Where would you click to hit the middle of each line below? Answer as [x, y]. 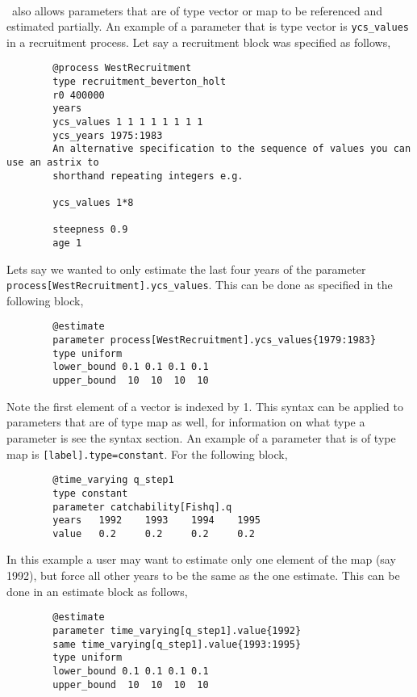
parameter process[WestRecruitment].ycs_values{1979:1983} [215, 340]
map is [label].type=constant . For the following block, [147, 453]
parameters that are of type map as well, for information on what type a [186, 422]
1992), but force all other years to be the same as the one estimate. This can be [203, 575]
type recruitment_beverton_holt [140, 82]
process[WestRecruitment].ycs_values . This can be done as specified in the [200, 285]
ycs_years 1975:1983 [108, 135]
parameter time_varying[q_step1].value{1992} [177, 630]
